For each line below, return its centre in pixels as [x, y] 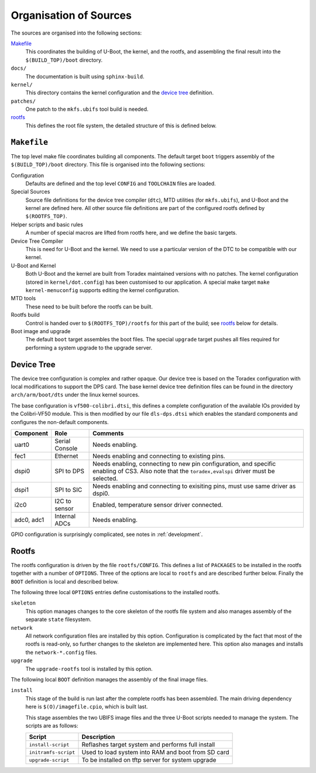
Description [98, 737]
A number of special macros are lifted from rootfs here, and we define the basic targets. [131, 233]
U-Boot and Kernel [33, 265]
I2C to [63, 501]
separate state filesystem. [59, 619]
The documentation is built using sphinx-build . [85, 76]
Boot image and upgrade [41, 331]
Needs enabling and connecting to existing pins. [159, 456]
